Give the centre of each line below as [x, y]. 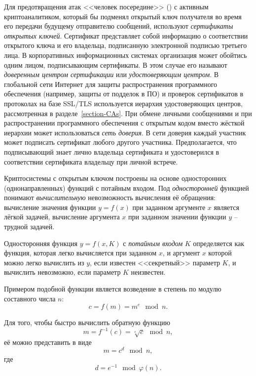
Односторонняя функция [41, 243]
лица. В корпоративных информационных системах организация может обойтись [126, 55]
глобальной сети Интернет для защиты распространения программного [111, 84]
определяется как [219, 243]
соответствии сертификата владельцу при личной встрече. [91, 161]
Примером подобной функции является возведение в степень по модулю [113, 289]
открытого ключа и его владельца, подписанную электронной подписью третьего [126, 45]
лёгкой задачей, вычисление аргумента [62, 217]
